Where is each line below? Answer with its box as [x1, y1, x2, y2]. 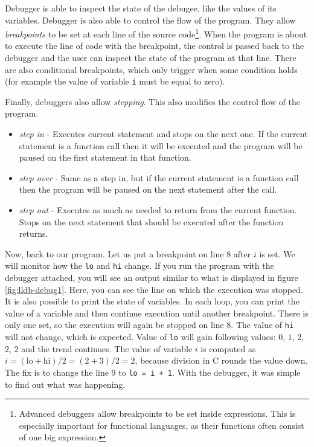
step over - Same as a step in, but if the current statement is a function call [19, 171, 299, 184]
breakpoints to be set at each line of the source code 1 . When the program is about [5, 26, 307, 40]
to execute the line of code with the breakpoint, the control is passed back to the [5, 39, 304, 52]
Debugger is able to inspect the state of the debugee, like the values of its [5, 2, 277, 14]
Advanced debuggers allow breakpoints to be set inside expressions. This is [19, 407, 296, 420]
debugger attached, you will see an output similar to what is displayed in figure [5, 271, 298, 284]
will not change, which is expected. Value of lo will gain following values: [5, 330, 276, 343]
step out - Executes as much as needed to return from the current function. [19, 204, 297, 216]
